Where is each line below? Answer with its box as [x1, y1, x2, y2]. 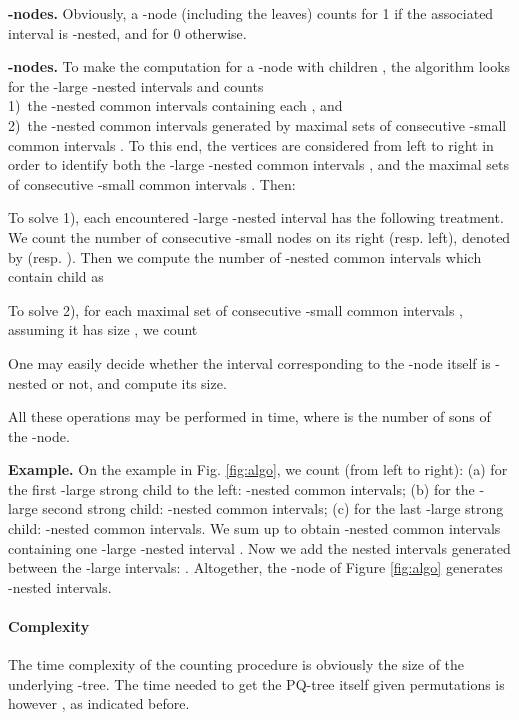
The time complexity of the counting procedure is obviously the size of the [8, 654, 465, 675]
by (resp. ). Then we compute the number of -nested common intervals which [8, 246, 482, 267]
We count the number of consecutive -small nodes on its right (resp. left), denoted [8, 226, 511, 247]
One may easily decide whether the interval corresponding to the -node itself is [8, 352, 491, 373]
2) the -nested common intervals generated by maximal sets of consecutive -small [8, 114, 507, 135]
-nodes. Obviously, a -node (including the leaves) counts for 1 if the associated [8, 3, 494, 23]
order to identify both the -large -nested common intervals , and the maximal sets [8, 154, 509, 175]
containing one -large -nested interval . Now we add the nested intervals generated [8, 537, 511, 558]
